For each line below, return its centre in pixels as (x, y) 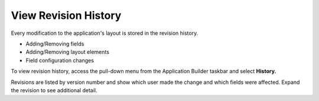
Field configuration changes (60, 60)
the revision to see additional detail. (54, 90)
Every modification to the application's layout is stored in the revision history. (105, 33)
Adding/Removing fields (55, 44)
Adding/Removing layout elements (67, 52)
